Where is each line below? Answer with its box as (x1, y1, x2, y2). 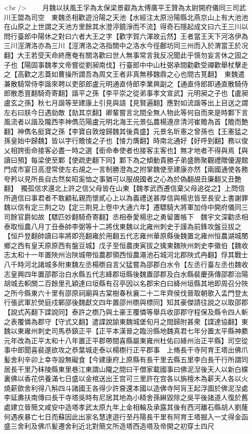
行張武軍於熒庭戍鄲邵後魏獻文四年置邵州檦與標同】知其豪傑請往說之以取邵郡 (4, 297, 248, 307)
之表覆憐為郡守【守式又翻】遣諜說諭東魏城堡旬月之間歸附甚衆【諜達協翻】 (4, 316, 241, 326)
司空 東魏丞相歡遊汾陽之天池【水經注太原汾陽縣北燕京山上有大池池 (31, 12, 248, 22)
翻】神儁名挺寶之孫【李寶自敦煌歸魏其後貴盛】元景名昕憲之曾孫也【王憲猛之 (4, 126, 248, 136)
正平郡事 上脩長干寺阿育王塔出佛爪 (132, 345, 248, 355)
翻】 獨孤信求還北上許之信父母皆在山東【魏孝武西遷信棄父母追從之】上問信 (4, 183, 245, 193)
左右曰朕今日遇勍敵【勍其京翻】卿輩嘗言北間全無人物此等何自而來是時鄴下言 (4, 107, 248, 117)
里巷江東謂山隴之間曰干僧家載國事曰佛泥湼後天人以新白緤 (64, 364, 248, 374)
